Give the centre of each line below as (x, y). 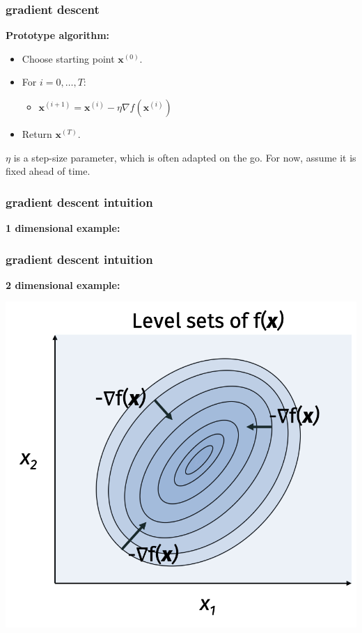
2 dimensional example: (63, 284)
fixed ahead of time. (48, 171)
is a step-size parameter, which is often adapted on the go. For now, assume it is (185, 157)
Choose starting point (68, 58)
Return (37, 134)
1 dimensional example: (63, 228)
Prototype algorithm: (58, 35)
